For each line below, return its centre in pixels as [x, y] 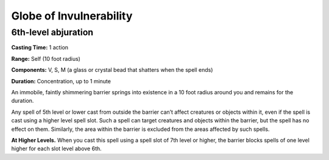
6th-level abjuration [52, 32]
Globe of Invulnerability [72, 16]
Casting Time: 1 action [40, 47]
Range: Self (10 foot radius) [46, 58]
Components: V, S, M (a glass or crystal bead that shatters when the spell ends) [112, 70]
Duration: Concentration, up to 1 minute [61, 81]
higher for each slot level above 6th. [56, 148]
